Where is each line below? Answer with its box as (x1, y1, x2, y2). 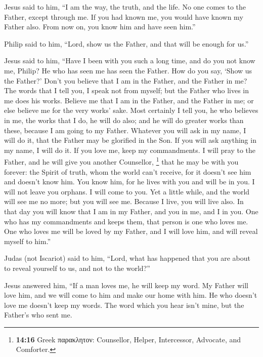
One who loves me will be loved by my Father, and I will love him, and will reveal (4, 226, 258, 236)
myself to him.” (4, 235, 51, 246)
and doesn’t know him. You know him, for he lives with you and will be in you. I (4, 176, 255, 187)
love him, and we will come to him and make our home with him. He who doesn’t (4, 290, 257, 300)
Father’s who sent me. (4, 309, 72, 320)
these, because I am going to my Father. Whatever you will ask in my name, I (4, 125, 246, 135)
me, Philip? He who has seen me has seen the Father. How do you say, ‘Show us (4, 65, 252, 75)
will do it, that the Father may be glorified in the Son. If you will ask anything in (4, 135, 256, 145)
